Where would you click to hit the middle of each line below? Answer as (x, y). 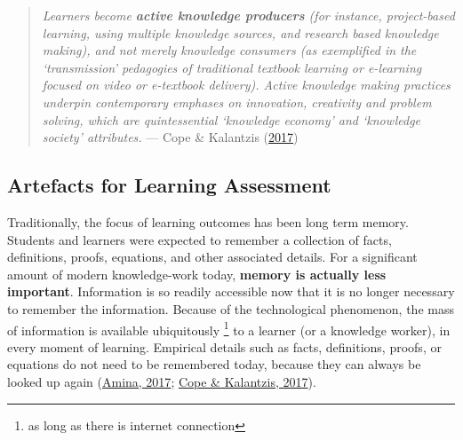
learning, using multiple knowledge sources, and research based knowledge (240, 32)
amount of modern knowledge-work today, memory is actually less (197, 274)
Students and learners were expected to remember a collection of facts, (200, 239)
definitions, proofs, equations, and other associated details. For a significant (212, 257)
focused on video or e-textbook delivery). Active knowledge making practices (246, 85)
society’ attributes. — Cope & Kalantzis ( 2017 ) (170, 137)
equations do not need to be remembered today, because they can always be (214, 364)
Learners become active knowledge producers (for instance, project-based (248, 15)
